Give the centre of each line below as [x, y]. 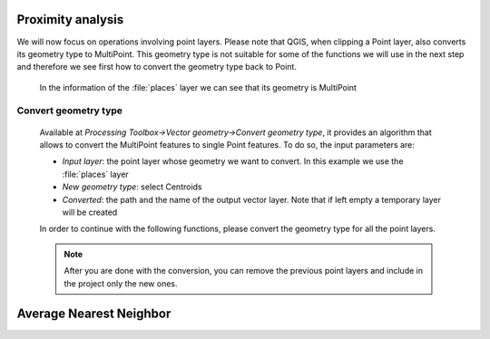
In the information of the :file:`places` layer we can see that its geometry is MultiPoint [198, 87]
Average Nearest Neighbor [94, 314]
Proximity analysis [70, 19]
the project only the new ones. [121, 283]
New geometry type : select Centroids [132, 187]
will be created [90, 212]
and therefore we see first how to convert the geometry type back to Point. [157, 67]
